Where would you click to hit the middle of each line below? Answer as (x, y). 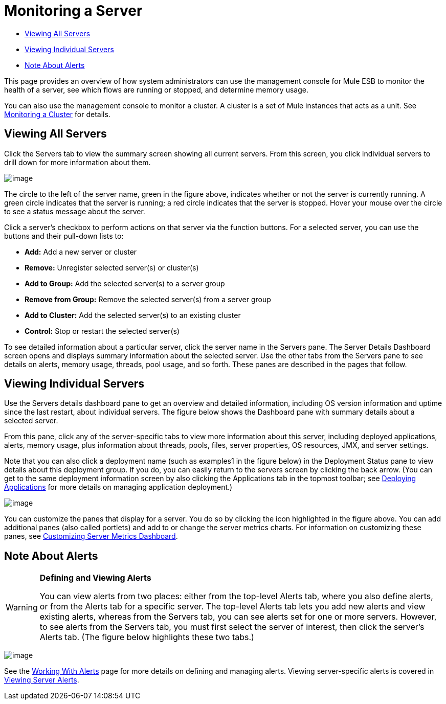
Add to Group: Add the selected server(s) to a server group (125, 283)
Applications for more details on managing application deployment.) (118, 487)
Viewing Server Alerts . (42, 680)
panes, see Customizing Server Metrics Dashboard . (91, 536)
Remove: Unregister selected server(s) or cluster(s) (112, 267)
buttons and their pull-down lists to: (64, 236)
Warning (22, 608)
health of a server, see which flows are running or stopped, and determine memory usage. (156, 89)
